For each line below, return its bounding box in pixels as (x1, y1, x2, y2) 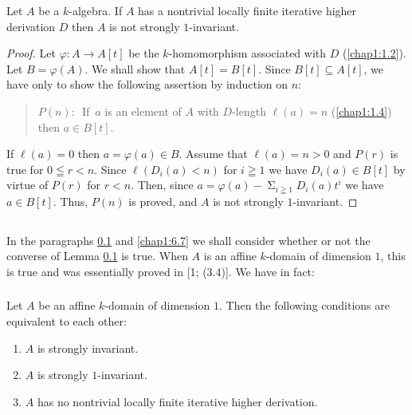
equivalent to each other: (6, 313, 127, 330)
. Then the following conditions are (218, 297, 390, 314)
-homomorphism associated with (168, 45, 327, 61)
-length (232, 102, 266, 119)
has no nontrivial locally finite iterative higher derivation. (37, 393, 318, 409)
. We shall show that (84, 60, 186, 77)
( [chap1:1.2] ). (342, 45, 406, 61)
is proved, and (128, 192, 198, 209)
